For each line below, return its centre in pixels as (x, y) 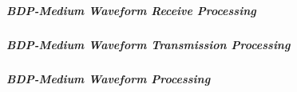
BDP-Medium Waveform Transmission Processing (148, 44)
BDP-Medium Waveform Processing (109, 78)
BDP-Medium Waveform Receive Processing (131, 10)
